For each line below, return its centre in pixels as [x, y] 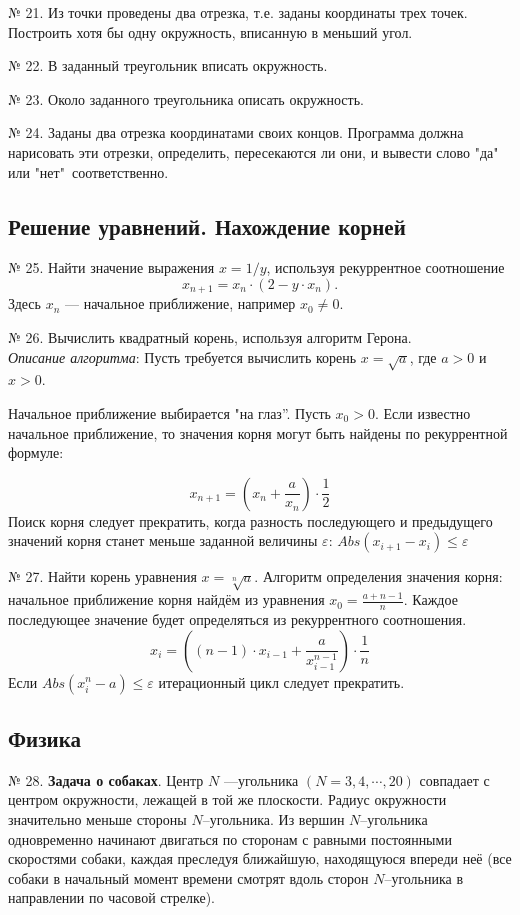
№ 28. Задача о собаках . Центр [106, 779]
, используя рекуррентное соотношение [385, 267]
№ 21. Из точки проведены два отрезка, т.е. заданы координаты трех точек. [238, 12]
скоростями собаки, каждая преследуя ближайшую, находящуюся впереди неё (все [260, 858]
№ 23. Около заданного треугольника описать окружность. [186, 98]
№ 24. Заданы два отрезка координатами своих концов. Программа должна [236, 132]
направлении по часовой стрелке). [111, 897]
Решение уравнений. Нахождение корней [207, 225]
